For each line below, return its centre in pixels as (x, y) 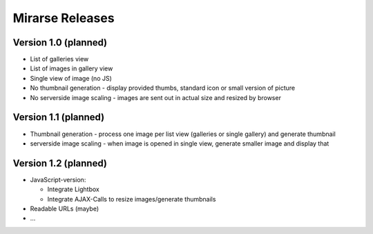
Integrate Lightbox (73, 189)
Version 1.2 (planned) (60, 163)
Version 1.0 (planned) (60, 42)
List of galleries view (59, 59)
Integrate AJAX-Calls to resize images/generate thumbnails (132, 199)
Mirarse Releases (64, 18)
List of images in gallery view (71, 68)
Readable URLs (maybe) (65, 208)
